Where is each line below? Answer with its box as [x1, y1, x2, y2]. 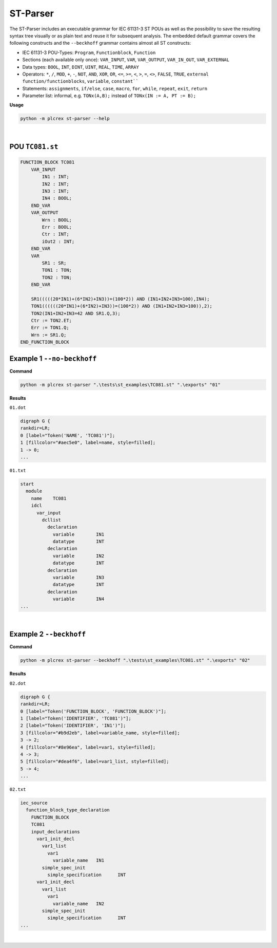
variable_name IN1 [52, 858, 105, 863]
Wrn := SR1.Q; [31, 332, 67, 338]
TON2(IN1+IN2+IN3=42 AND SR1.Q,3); [31, 310, 121, 316]
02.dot [9, 680, 26, 686]
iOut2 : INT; [42, 238, 75, 244]
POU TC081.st [9, 142, 58, 151]
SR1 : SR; [42, 260, 67, 266]
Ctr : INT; [42, 231, 69, 237]
